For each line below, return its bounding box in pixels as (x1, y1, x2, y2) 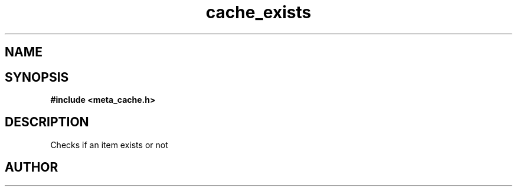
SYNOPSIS (5, 69, 69, 85)
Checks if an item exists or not (50, 139, 168, 150)
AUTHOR (5, 160, 58, 175)
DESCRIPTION (5, 115, 89, 130)
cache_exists (205, 2, 312, 22)
